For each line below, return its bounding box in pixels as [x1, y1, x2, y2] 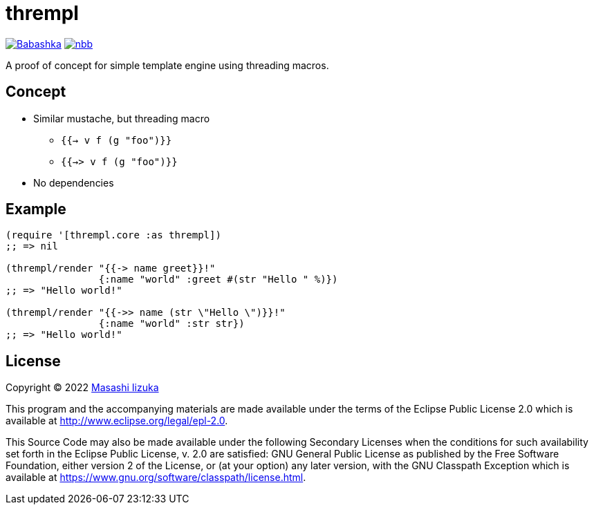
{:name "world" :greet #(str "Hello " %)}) [98, 274, 338, 285]
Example [6, 200, 66, 218]
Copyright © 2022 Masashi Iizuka [6, 381, 159, 394]
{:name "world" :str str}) [98, 318, 245, 330]
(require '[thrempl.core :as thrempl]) [6, 229, 221, 241]
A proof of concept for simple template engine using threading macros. [6, 59, 329, 71]
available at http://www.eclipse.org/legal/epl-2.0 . [6, 415, 228, 427]
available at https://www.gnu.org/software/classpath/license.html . [6, 471, 306, 484]
